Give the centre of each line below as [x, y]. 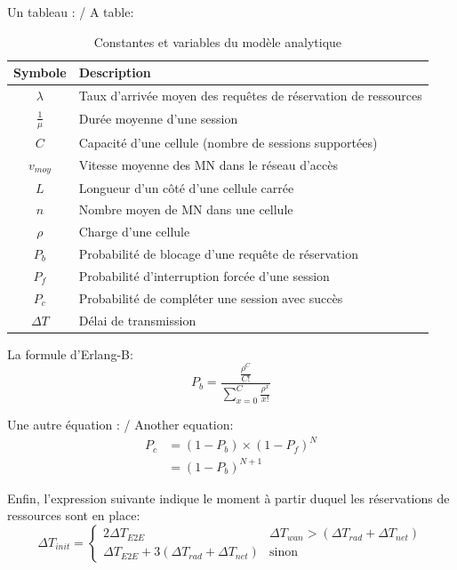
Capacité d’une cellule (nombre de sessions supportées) [228, 142]
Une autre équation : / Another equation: [120, 425]
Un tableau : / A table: [71, 12]
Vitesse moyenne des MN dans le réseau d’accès [208, 165]
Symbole [40, 72]
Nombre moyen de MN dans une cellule [186, 209]
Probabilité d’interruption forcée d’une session [204, 275]
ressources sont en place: [74, 515]
